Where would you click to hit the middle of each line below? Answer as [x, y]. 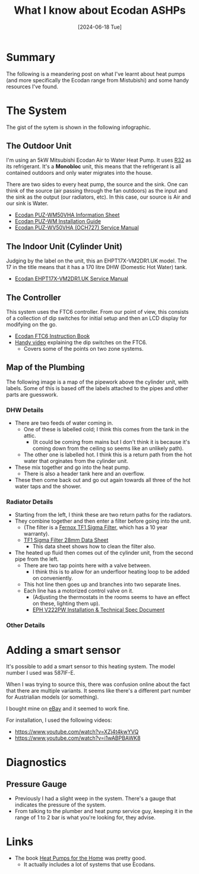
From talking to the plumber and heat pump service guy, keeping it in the [104, 811]
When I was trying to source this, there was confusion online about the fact [98, 684]
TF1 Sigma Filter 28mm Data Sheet [66, 540]
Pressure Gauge [37, 784]
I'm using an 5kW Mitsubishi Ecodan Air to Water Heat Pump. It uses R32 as [99, 160]
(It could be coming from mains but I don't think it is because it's [111, 442]
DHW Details [25, 410]
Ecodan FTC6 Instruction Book [52, 336]
